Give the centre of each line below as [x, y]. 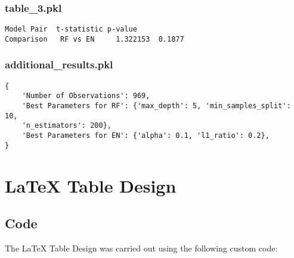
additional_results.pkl [59, 64]
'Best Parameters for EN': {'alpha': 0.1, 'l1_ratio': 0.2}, [146, 136]
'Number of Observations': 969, [86, 96]
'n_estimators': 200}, [66, 126]
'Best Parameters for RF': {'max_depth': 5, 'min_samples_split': [156, 106]
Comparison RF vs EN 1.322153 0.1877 [95, 39]
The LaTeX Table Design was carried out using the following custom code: [141, 248]
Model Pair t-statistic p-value [71, 29]
